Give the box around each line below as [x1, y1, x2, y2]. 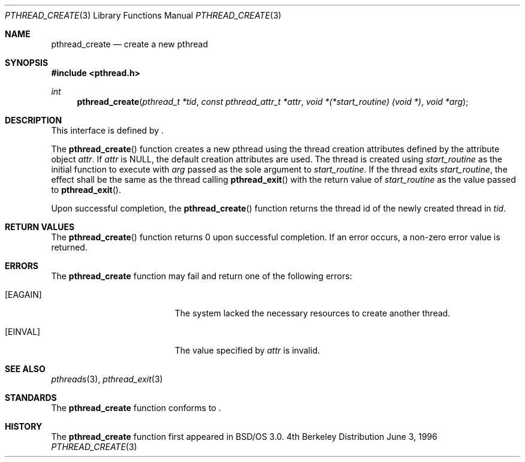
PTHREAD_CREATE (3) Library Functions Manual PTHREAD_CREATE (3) [5, 10, 282, 20]
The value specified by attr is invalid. [174, 345, 320, 355]
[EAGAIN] [5, 289, 42, 300]
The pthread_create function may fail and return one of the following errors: [51, 271, 352, 281]
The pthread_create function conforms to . [51, 403, 221, 413]
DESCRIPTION [5, 115, 62, 125]
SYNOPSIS [5, 58, 49, 68]
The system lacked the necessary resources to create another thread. [174, 308, 451, 318]
